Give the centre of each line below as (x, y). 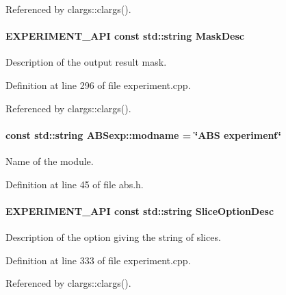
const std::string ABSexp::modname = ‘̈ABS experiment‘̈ (143, 134)
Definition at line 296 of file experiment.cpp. (98, 85)
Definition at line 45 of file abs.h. (75, 184)
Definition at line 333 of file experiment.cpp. (98, 260)
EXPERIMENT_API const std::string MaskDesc (125, 36)
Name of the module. (50, 161)
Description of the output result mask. (86, 62)
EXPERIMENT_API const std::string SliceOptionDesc (140, 210)
